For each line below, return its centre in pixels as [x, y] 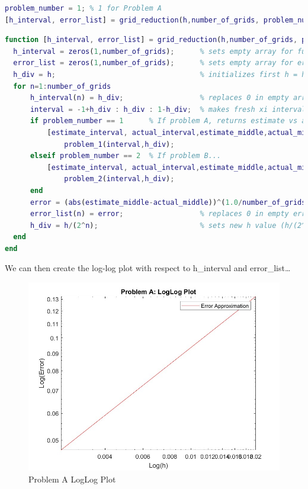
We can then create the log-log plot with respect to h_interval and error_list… [148, 268]
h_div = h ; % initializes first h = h [160, 74]
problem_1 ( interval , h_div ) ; [119, 144]
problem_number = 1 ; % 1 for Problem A [83, 8]
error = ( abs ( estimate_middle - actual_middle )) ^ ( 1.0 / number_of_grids [168, 202]
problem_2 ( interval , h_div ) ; [119, 179]
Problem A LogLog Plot [72, 479]
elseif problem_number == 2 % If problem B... [126, 156]
